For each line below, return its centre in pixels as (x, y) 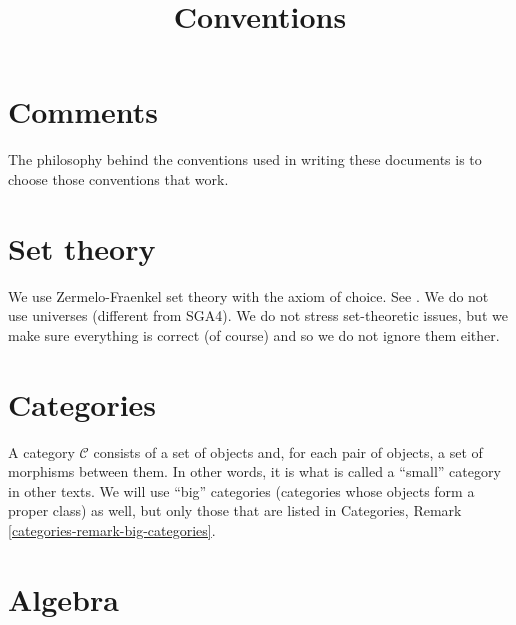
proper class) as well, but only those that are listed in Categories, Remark (235, 510)
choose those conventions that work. (118, 178)
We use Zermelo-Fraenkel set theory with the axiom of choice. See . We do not (248, 295)
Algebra (63, 598)
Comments (83, 111)
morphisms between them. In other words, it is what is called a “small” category (254, 471)
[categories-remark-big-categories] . (112, 529)
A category (41, 451)
